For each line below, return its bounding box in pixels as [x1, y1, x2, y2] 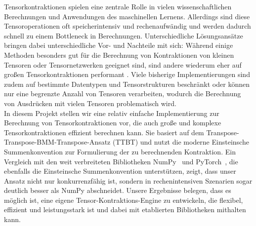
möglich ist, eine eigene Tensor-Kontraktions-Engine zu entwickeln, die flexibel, [4, 194, 243, 205]
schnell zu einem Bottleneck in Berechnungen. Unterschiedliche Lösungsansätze [4, 30, 243, 40]
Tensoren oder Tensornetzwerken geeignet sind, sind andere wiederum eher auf [4, 59, 242, 70]
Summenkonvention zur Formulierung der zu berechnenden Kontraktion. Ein [4, 146, 236, 156]
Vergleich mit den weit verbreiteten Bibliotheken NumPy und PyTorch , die [4, 156, 238, 166]
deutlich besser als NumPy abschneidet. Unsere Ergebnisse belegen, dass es [4, 185, 231, 195]
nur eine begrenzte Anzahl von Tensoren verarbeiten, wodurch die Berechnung [4, 88, 241, 99]
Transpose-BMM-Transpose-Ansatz [4, 137, 111, 147]
